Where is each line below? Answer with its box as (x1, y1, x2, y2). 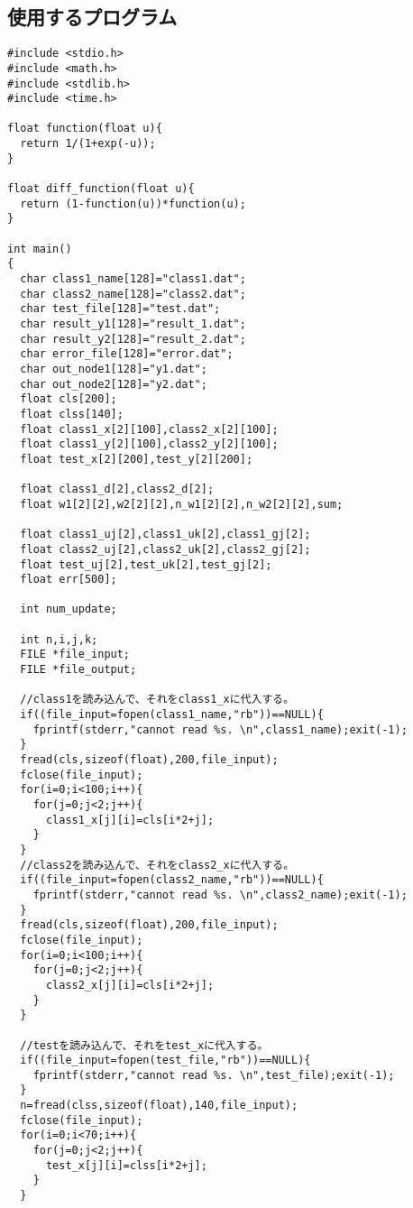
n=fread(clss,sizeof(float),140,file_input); (20, 1099, 298, 1112)
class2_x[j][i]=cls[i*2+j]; (45, 978, 215, 991)
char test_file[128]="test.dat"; (20, 302, 221, 316)
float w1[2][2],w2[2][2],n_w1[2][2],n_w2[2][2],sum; (20, 497, 344, 511)
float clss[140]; (20, 407, 124, 420)
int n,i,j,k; (20, 632, 98, 646)
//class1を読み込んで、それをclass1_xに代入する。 (20, 693, 295, 706)
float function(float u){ (7, 122, 162, 135)
